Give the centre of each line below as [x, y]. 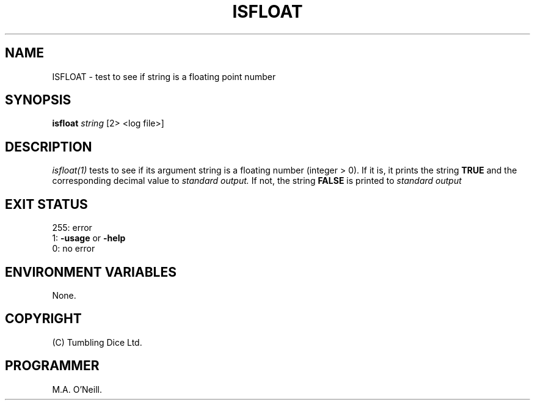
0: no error [74, 249]
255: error [72, 228]
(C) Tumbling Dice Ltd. [97, 342]
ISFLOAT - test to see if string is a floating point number [164, 76]
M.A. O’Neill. [77, 389]
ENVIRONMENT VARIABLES [91, 272]
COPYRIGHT [43, 319]
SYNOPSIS [38, 100]
